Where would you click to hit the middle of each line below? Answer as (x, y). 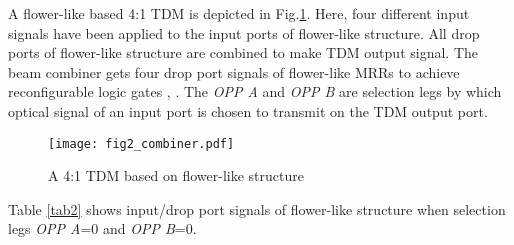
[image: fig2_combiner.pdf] (141, 143)
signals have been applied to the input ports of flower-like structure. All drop (244, 32)
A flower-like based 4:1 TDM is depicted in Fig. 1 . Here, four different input (239, 13)
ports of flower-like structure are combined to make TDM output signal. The (243, 52)
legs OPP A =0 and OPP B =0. (102, 228)
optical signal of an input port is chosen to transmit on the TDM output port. (248, 110)
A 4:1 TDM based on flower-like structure (176, 175)
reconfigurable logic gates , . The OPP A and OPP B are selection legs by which (255, 91)
